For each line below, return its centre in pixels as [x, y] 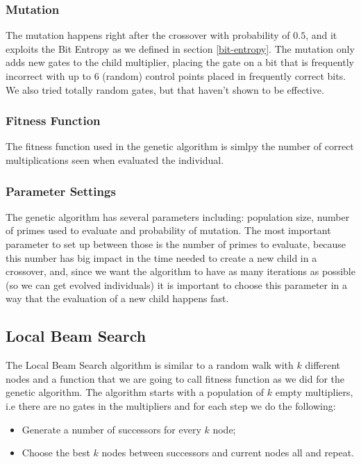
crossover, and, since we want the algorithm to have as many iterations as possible [180, 271]
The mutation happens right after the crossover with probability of [148, 35]
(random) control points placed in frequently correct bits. [224, 76]
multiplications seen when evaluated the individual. [115, 160]
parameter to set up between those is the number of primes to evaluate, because [176, 244]
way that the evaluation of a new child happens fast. [117, 298]
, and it [321, 35]
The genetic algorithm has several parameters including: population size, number [178, 216]
